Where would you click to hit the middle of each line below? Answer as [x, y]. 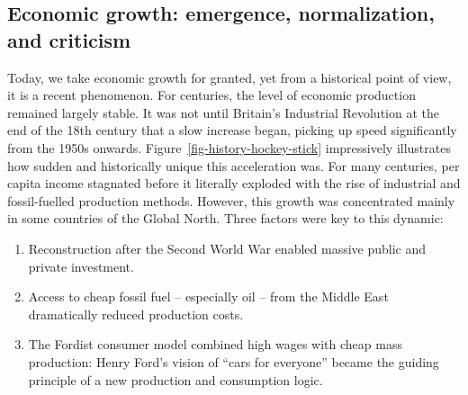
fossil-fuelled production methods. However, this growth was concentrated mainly [231, 200]
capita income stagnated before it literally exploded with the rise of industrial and [234, 183]
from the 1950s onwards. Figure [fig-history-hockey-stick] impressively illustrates [229, 147]
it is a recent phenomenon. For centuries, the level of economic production [211, 95]
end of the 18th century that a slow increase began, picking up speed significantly [232, 130]
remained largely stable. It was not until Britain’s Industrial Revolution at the [223, 112]
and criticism [69, 39]
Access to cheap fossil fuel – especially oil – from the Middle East [208, 296]
